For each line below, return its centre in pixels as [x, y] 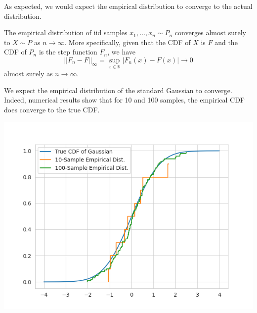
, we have [122, 52]
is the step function [68, 52]
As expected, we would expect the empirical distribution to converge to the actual [128, 6]
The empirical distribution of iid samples [66, 32]
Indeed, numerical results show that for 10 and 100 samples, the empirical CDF [125, 100]
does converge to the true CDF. [52, 109]
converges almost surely [210, 32]
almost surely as [28, 74]
